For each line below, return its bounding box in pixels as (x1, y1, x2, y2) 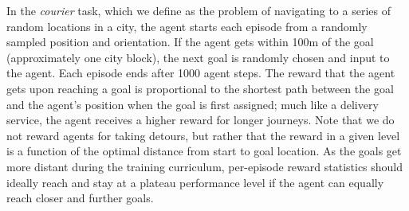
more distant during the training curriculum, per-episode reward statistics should (6, 158, 403, 174)
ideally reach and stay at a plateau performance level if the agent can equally (6, 174, 384, 190)
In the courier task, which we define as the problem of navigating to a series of (6, 2, 391, 18)
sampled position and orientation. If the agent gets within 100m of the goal (6, 33, 374, 50)
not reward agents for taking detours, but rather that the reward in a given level (6, 127, 400, 143)
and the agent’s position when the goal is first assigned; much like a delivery (6, 96, 379, 112)
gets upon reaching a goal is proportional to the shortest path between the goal (6, 80, 394, 96)
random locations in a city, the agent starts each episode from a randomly (6, 18, 368, 34)
